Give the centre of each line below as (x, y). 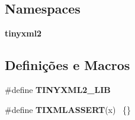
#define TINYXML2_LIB (58, 89)
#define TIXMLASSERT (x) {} (68, 109)
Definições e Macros (67, 65)
